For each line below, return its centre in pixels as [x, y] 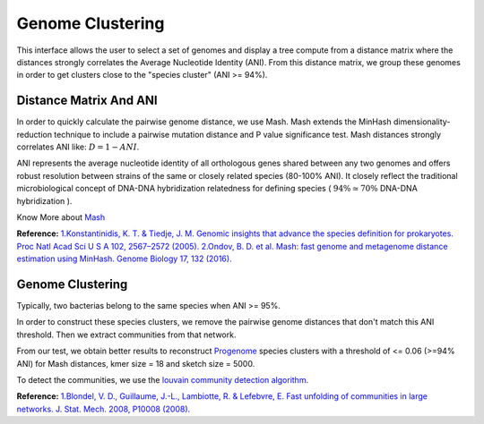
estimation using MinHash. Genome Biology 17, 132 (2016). [124, 259]
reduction [35, 134]
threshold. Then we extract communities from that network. [126, 335]
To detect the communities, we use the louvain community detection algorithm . [163, 380]
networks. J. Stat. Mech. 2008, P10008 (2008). [104, 409]
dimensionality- [422, 122]
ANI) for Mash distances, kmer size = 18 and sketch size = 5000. [136, 363]
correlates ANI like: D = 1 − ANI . [78, 147]
